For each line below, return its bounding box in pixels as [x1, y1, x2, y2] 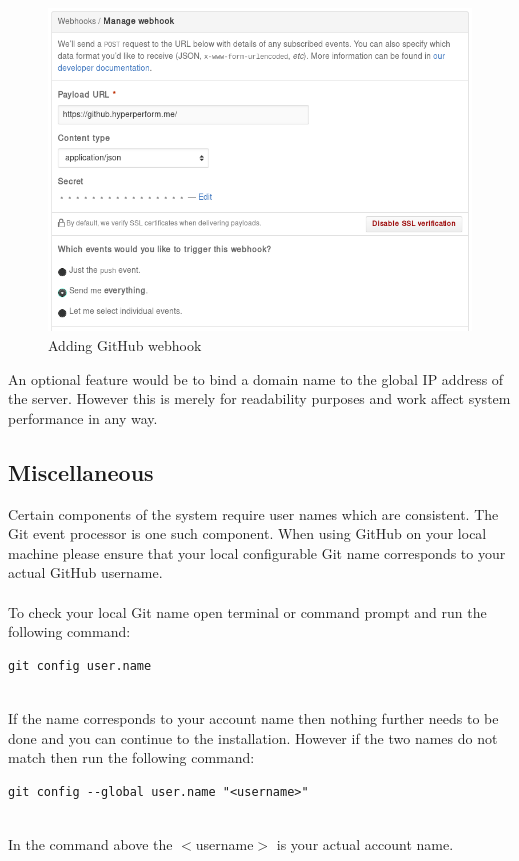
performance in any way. [8, 407, 158, 428]
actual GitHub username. [8, 562, 163, 583]
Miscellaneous [8, 456, 154, 487]
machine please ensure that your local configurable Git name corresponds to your [8, 542, 506, 563]
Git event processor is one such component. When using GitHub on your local [8, 523, 487, 544]
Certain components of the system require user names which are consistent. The [8, 503, 499, 524]
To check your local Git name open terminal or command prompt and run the [8, 601, 487, 622]
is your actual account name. [276, 833, 454, 854]
